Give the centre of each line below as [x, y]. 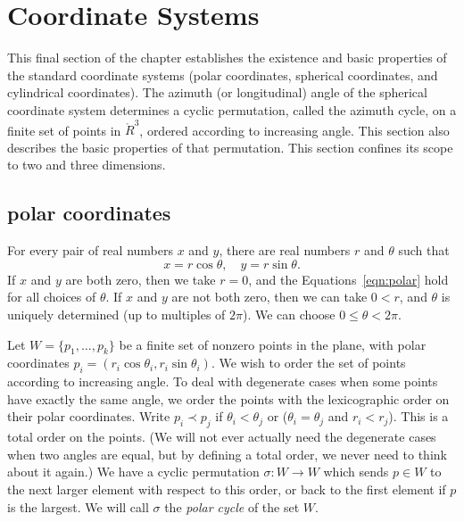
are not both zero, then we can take [269, 297]
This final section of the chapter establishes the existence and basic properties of [227, 58]
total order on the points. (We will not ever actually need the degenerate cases [222, 437]
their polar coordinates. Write [89, 416]
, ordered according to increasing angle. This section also [294, 130]
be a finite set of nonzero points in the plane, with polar [273, 344]
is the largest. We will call [78, 506]
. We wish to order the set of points [308, 363]
